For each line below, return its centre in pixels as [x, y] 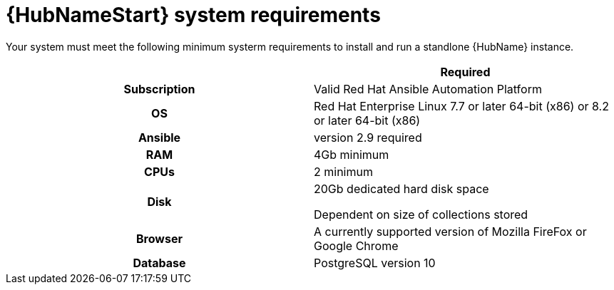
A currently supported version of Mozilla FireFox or [450, 231]
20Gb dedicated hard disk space [401, 188]
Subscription [159, 89]
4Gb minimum [352, 154]
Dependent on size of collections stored [421, 214]
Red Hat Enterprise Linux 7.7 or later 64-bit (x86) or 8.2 [461, 106]
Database [159, 263]
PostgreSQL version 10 [375, 263]
